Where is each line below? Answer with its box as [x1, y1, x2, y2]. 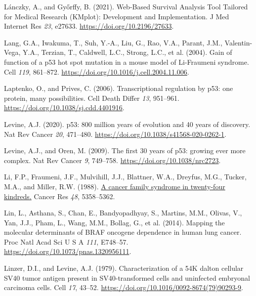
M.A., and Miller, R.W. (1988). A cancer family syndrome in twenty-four [4, 181, 225, 191]
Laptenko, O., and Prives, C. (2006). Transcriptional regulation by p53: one [4, 83, 233, 93]
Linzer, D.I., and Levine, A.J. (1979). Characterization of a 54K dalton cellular [4, 263, 244, 273]
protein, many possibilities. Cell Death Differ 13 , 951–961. [4, 92, 179, 103]
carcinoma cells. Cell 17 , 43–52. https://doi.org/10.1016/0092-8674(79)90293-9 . [4, 282, 243, 293]
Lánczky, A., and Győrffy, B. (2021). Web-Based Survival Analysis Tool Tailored [4, 1, 248, 11]
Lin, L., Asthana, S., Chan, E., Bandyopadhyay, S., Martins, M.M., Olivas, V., [4, 208, 242, 218]
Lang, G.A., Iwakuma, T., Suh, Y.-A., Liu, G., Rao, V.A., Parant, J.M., [4, 37, 222, 47]
